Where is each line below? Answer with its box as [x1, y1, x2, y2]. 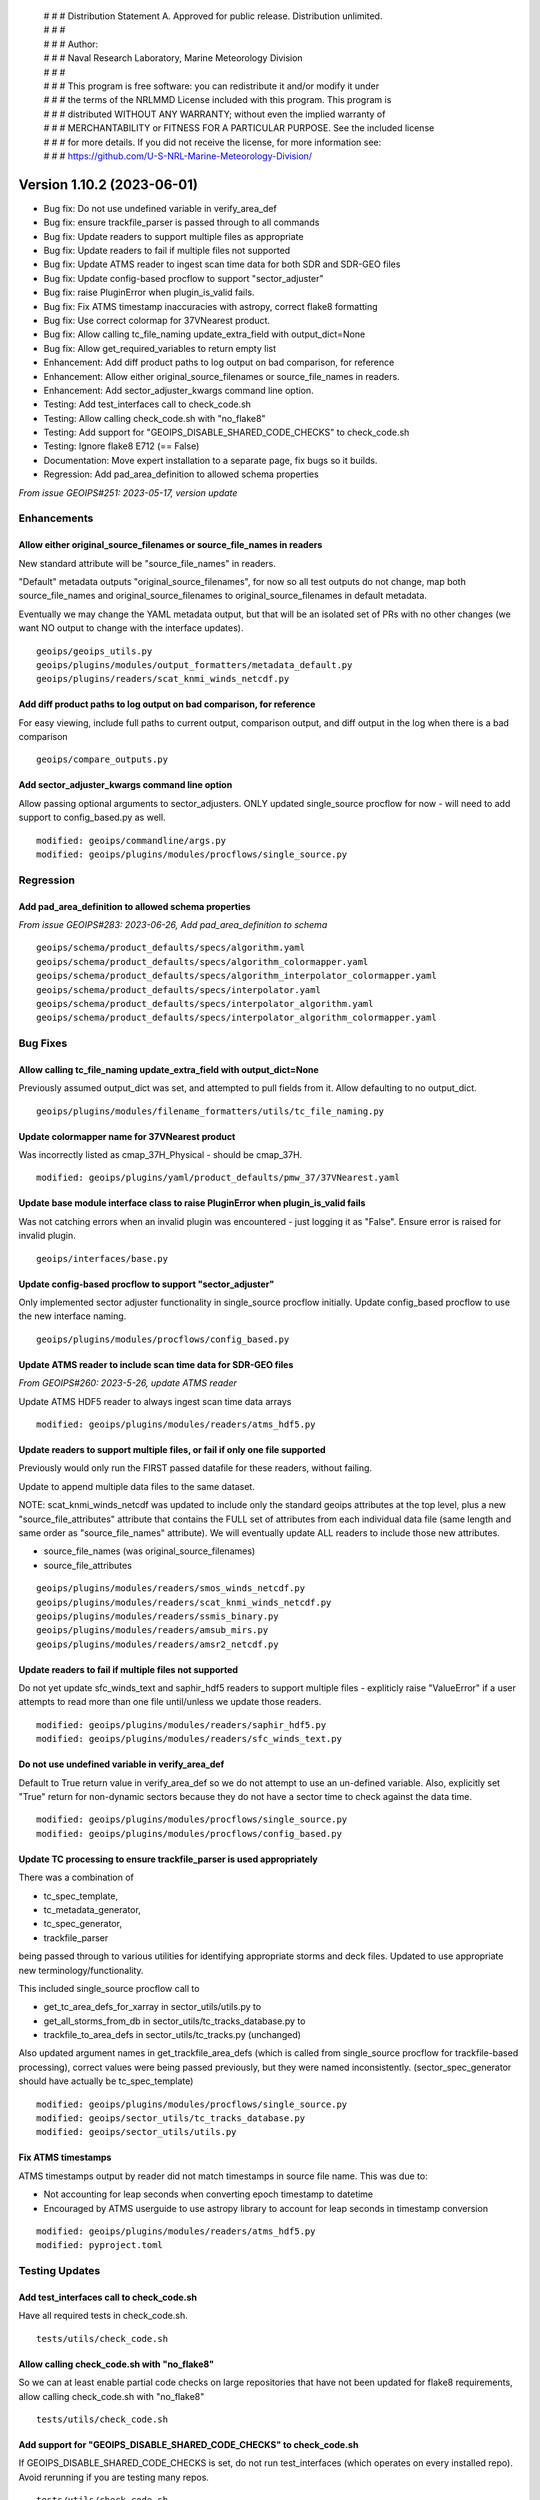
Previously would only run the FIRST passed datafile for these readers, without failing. [18, 1462, 373, 1474]
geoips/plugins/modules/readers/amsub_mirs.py [36, 1625, 269, 1636]
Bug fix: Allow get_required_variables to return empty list [43, 342, 277, 354]
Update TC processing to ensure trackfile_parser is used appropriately [18, 1853, 319, 1865]
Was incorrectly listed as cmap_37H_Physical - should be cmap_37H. [18, 1149, 303, 1161]
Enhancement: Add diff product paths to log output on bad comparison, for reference [43, 356, 395, 369]
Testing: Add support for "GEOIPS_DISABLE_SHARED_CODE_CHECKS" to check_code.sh [43, 426, 410, 439]
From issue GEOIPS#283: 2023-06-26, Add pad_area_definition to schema [18, 919, 328, 930]
